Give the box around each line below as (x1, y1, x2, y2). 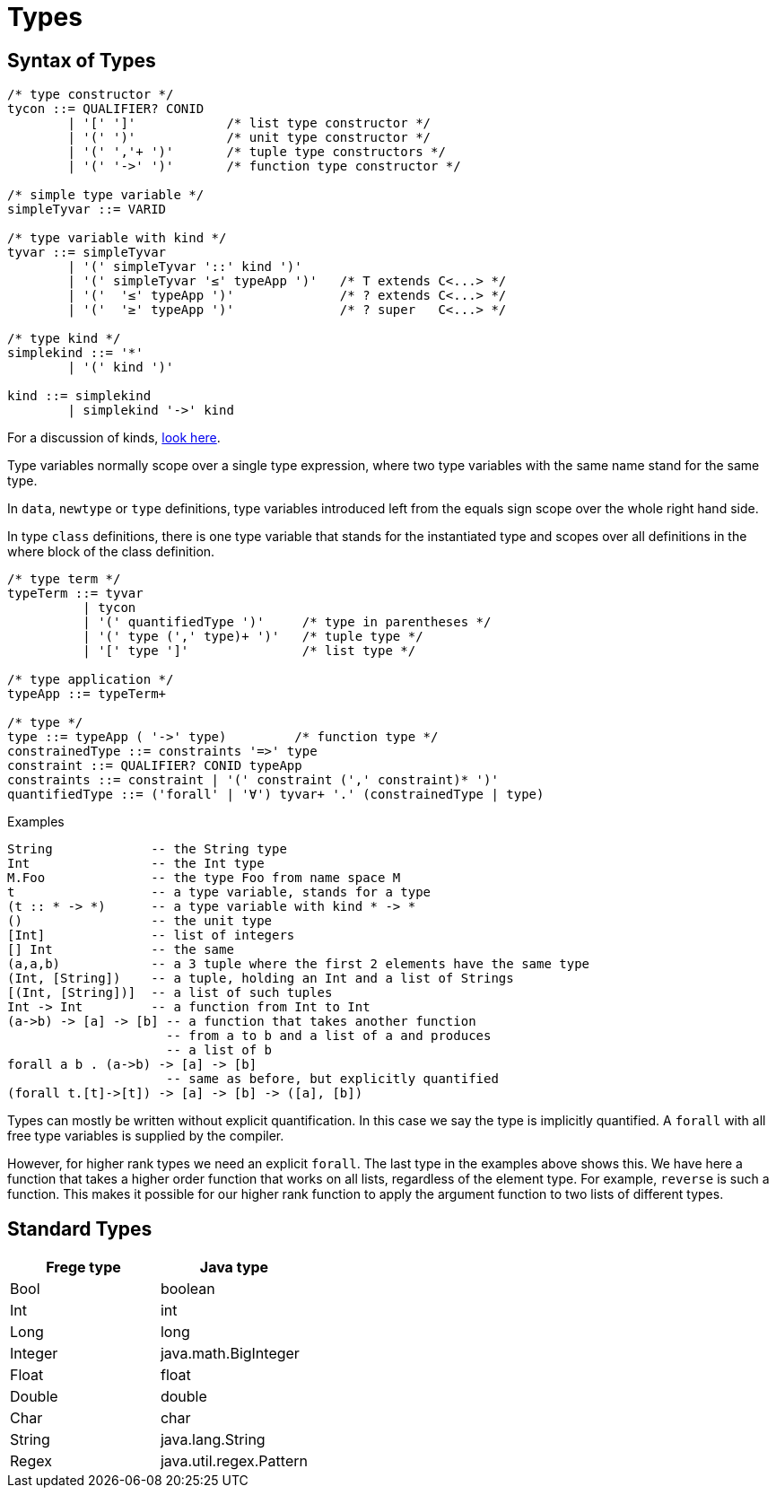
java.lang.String (160, 1430, 266, 1449)
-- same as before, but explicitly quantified (166, 1071, 499, 1087)
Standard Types (7, 1217, 153, 1240)
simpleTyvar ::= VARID (7, 202, 167, 217)
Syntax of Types (7, 48, 156, 72)
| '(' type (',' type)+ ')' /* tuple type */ (83, 629, 423, 644)
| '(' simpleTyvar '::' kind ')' (67, 259, 302, 275)
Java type (199, 1258, 269, 1277)
